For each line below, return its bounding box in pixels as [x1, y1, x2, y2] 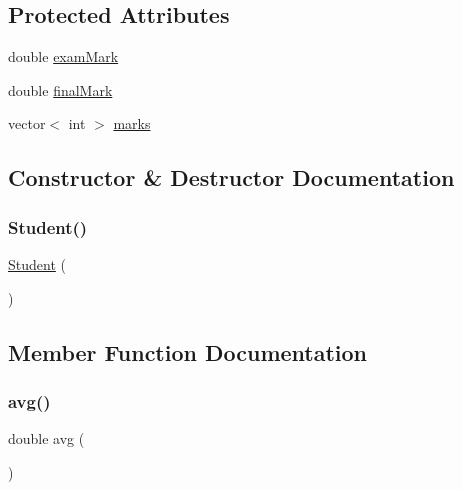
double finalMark [8, 79, 113, 100]
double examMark [8, 46, 119, 67]
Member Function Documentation [8, 336, 368, 367]
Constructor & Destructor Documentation [8, 162, 455, 193]
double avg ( [8, 428, 85, 449]
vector [8, 113, 46, 134]
